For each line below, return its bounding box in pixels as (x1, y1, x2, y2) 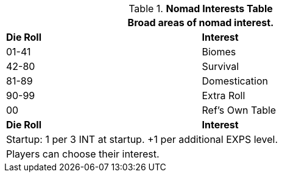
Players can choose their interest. (6, 148, 160, 160)
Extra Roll (202, 89, 245, 102)
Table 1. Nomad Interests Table (129, 2, 273, 15)
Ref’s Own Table (202, 104, 277, 116)
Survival (202, 60, 239, 72)
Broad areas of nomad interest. (127, 16, 274, 29)
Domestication (202, 75, 268, 87)
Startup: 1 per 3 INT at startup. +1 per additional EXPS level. (6, 133, 278, 145)
